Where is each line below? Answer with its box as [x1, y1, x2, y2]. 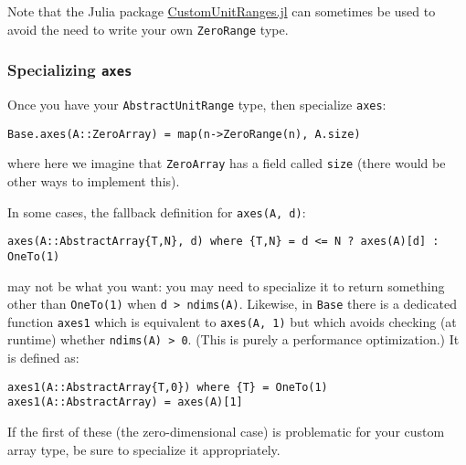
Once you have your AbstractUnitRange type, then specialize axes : [7, 95, 387, 114]
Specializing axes [7, 58, 132, 81]
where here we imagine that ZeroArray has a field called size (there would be [7, 153, 446, 173]
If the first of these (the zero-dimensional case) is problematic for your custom [7, 422, 445, 441]
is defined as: [7, 348, 79, 367]
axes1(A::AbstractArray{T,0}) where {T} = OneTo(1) [7, 380, 328, 394]
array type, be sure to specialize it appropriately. [7, 439, 281, 459]
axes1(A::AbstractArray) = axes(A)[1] [7, 396, 243, 409]
